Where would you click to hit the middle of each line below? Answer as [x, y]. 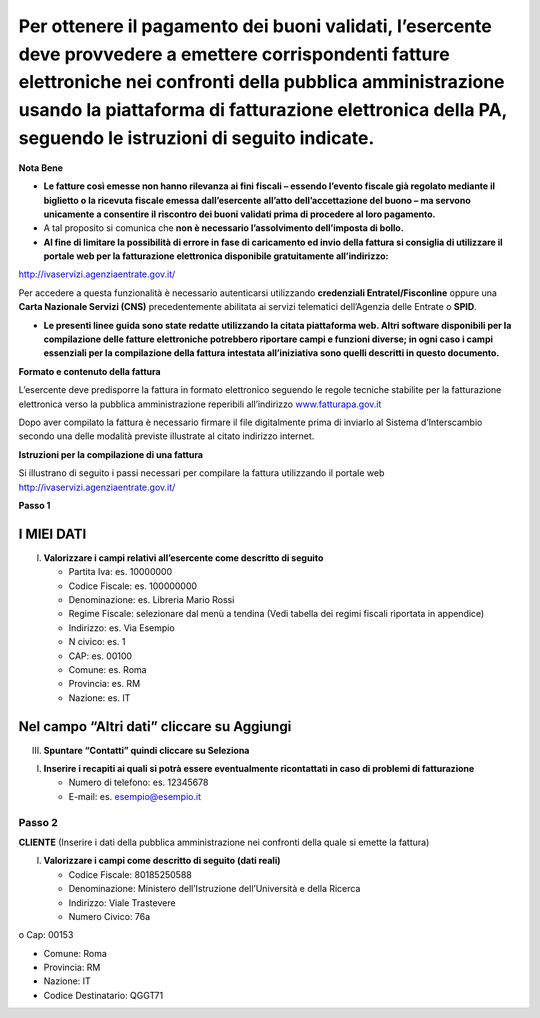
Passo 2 [38, 822]
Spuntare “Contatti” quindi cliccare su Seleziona [146, 750]
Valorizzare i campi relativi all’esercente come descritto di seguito [183, 557]
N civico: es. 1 [97, 642]
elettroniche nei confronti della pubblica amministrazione [261, 82]
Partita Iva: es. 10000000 [120, 572]
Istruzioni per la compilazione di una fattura [111, 454]
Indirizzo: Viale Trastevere [122, 902]
